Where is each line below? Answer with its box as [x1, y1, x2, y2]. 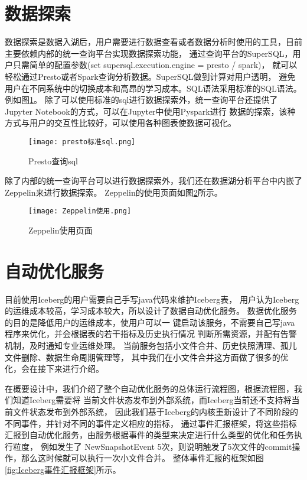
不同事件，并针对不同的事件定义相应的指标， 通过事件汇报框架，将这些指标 [5, 417, 297, 429]
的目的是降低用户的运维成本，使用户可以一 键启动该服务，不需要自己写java [5, 316, 295, 328]
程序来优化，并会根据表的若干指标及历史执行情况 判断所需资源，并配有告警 [5, 327, 297, 340]
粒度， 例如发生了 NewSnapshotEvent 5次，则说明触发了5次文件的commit [12, 440, 292, 452]
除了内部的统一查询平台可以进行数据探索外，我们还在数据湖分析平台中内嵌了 [5, 174, 302, 187]
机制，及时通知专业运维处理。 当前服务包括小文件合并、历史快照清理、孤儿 [5, 339, 297, 352]
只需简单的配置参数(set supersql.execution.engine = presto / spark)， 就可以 [12, 59, 298, 71]
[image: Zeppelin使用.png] [28, 207, 132, 216]
